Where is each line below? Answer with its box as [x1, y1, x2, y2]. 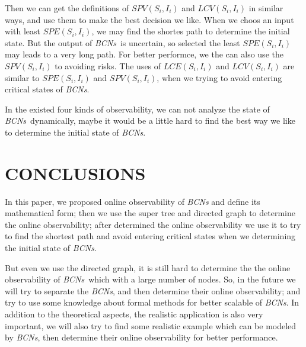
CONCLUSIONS [5, 160, 146, 185]
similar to [5, 71, 40, 83]
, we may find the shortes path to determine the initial [91, 25, 290, 37]
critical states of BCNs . [5, 83, 90, 95]
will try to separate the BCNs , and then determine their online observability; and [5, 284, 301, 297]
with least [5, 25, 40, 37]
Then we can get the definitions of [5, 2, 129, 14]
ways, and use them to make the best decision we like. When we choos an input [5, 13, 294, 25]
